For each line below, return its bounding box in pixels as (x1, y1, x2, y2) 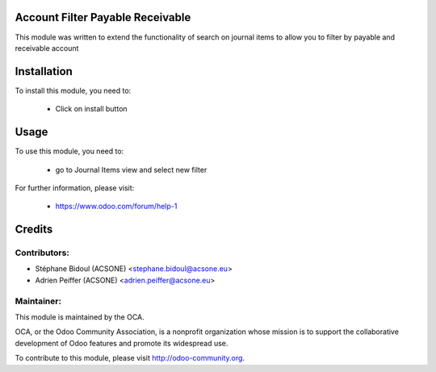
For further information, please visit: (15, 182, 135, 193)
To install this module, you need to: (15, 86, 132, 95)
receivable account (15, 43, 79, 52)
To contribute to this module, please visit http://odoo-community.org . (15, 353, 245, 363)
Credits (15, 223, 53, 236)
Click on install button (55, 104, 128, 114)
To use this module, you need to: (15, 146, 124, 157)
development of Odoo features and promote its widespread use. (15, 338, 228, 348)
